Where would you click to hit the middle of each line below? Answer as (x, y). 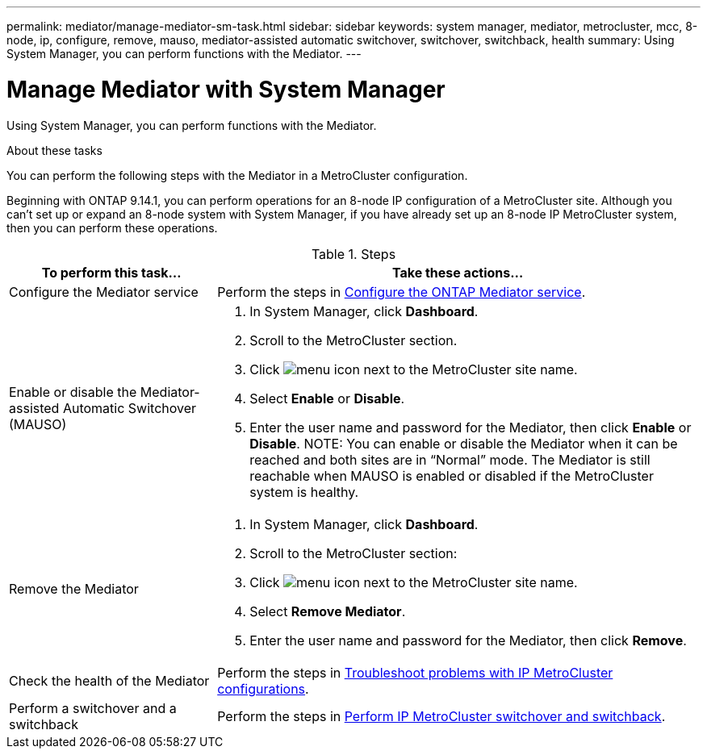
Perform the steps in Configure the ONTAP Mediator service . (402, 292)
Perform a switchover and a (93, 708)
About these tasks (54, 150)
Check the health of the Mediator (109, 680)
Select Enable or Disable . (327, 398)
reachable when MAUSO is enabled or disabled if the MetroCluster (452, 476)
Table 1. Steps (353, 254)
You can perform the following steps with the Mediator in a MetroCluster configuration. (237, 175)
